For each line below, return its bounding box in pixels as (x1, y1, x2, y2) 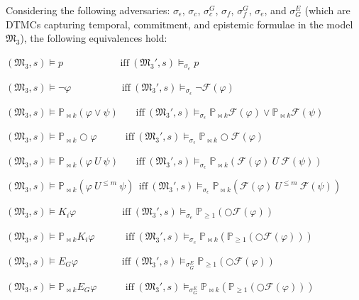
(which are (304, 3, 350, 17)
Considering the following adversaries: (6, 3, 170, 17)
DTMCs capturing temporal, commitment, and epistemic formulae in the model (6, 16, 353, 31)
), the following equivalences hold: (20, 30, 167, 45)
